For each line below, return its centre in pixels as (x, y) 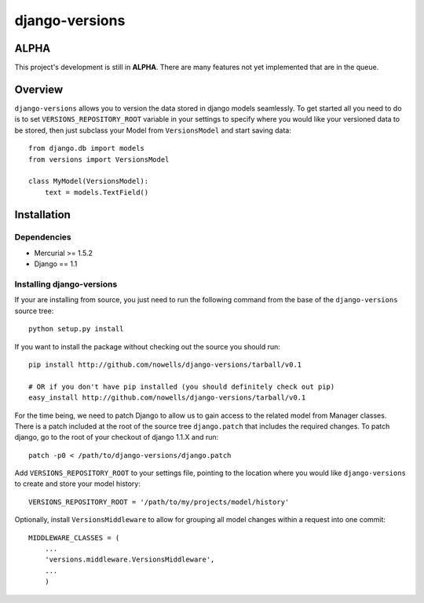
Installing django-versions (66, 284)
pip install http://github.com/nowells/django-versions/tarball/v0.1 (165, 364)
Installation (42, 215)
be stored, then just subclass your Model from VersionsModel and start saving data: (153, 130)
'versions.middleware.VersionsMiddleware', (130, 560)
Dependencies (43, 237)
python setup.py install (76, 329)
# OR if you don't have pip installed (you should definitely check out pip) (182, 386)
